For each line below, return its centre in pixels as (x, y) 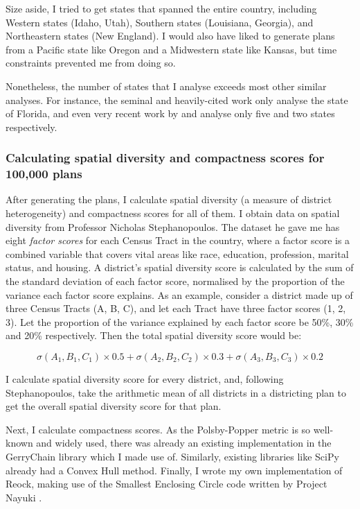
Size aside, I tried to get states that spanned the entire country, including (161, 8)
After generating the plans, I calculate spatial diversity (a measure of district (169, 199)
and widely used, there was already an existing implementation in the (184, 443)
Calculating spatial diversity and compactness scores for (165, 158)
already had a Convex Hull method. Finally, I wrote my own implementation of (174, 470)
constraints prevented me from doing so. (91, 63)
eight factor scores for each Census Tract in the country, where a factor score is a (178, 240)
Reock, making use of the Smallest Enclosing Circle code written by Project (166, 484)
